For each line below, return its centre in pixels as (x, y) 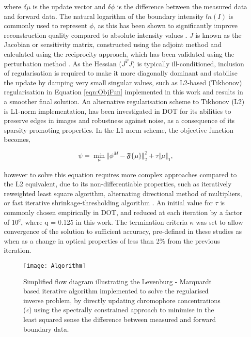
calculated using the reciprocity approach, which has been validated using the (119, 54)
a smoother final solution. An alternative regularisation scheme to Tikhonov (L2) (124, 101)
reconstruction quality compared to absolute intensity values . (96, 35)
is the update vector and (69, 6)
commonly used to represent (46, 25)
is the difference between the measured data (182, 6)
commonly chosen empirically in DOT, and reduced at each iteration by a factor (123, 212)
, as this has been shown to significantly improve (166, 25)
